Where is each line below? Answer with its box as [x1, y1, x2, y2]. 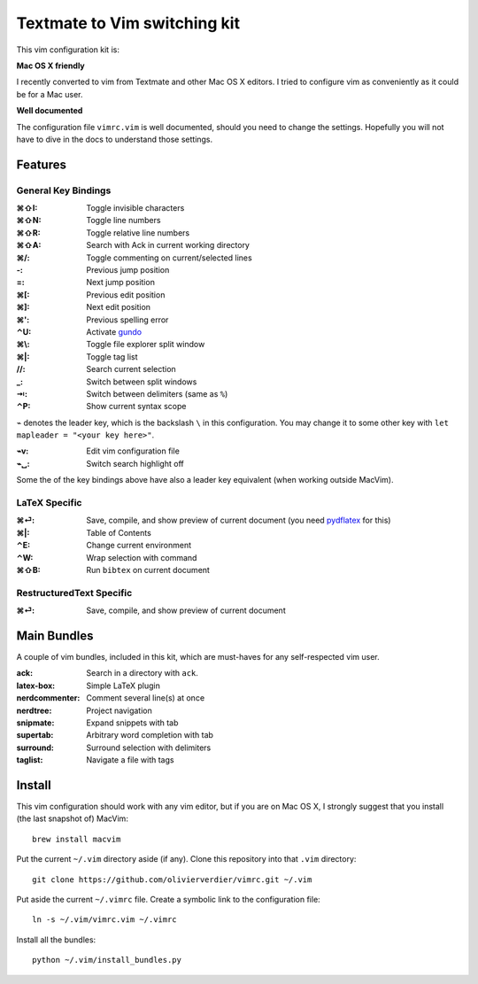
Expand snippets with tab [86, 717, 179, 728]
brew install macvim [32, 833, 121, 844]
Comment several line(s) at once [86, 693, 205, 703]
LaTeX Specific [16, 497, 82, 509]
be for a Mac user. [16, 89, 83, 99]
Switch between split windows [86, 376, 197, 387]
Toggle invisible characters [86, 203, 185, 213]
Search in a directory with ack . [86, 668, 199, 678]
